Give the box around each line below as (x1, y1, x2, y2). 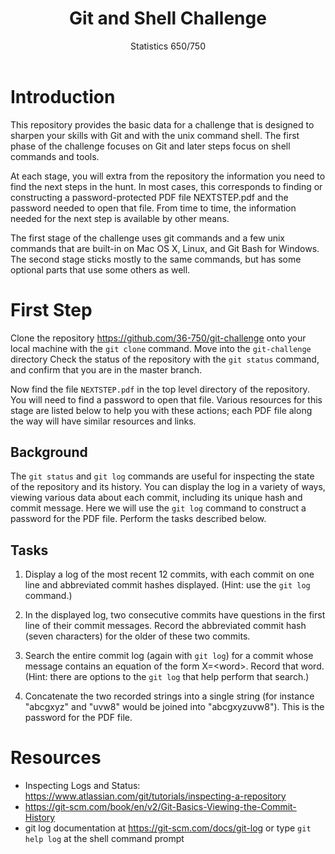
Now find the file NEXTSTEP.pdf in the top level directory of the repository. (10, 383, 310, 395)
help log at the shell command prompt (24, 833, 185, 845)
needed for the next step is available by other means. (10, 212, 230, 224)
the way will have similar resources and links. (10, 415, 197, 427)
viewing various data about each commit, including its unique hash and (10, 492, 303, 504)
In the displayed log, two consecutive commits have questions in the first (24, 609, 326, 621)
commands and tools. (10, 150, 100, 162)
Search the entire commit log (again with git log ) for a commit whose (24, 650, 314, 662)
